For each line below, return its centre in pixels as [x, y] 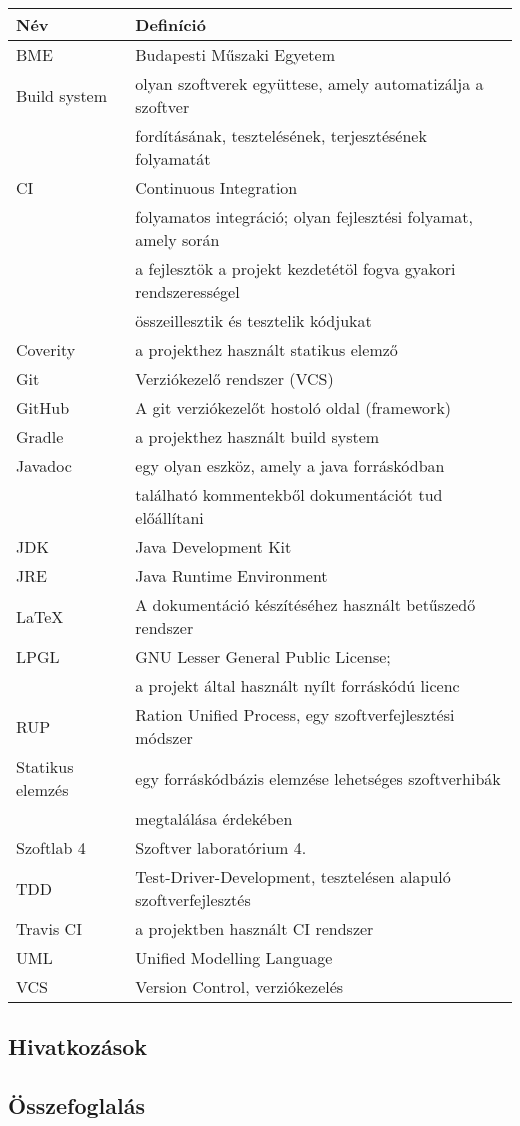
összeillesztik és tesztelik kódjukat [253, 320]
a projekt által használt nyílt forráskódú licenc [297, 685]
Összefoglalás [76, 1105]
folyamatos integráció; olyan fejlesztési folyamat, [304, 216]
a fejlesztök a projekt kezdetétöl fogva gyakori [295, 268]
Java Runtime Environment [231, 575]
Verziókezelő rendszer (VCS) [234, 378]
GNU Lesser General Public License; [263, 656]
